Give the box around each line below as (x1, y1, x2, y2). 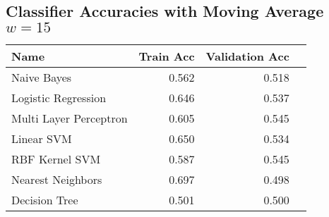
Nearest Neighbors (11, 171, 102, 188)
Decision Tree (11, 192, 78, 209)
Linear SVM (11, 130, 72, 147)
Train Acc (138, 48, 195, 65)
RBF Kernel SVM (11, 151, 101, 168)
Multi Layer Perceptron (11, 110, 128, 127)
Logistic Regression (11, 89, 107, 106)
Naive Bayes (11, 69, 72, 86)
